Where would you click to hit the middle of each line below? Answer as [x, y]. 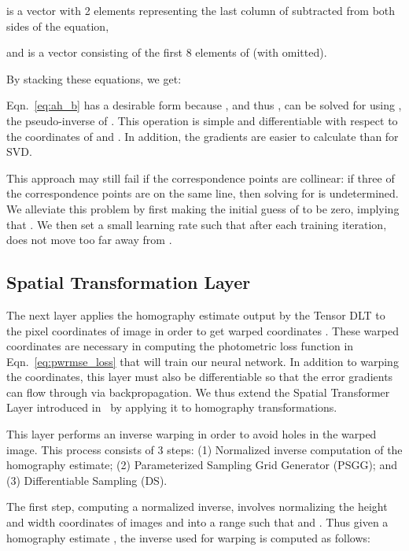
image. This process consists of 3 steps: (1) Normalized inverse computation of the [204, 449]
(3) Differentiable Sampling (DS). [87, 480]
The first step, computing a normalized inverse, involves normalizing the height [197, 507]
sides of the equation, [58, 26]
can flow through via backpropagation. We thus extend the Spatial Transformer [198, 392]
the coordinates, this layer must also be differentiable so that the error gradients [200, 377]
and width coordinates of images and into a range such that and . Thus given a [197, 522]
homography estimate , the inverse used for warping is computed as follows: [188, 537]
